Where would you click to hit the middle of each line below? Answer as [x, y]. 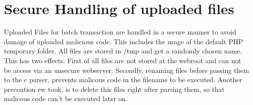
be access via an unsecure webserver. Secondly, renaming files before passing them [126, 70]
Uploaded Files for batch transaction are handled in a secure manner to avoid [120, 32]
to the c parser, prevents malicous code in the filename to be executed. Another [123, 79]
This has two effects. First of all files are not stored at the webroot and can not [123, 60]
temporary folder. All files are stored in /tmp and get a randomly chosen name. [123, 51]
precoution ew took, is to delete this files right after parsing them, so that [114, 89]
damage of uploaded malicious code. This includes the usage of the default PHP [124, 41]
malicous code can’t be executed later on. [66, 98]
